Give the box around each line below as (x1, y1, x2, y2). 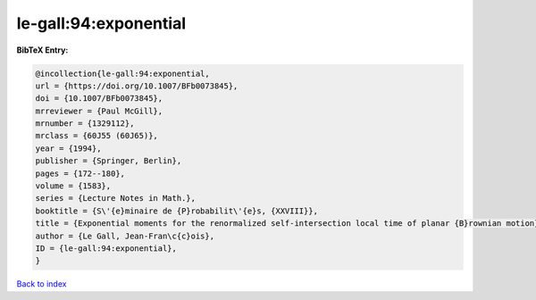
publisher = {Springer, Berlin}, (35, 156, 182, 166)
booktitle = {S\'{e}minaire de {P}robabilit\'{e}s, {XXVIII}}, (35, 205, 319, 216)
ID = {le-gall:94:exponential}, (35, 244, 178, 254)
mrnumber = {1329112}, (35, 119, 135, 129)
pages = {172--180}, (35, 168, 125, 179)
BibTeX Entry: (16, 45, 69, 55)
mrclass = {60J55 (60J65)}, (35, 130, 158, 141)
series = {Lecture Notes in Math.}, (35, 193, 197, 204)
